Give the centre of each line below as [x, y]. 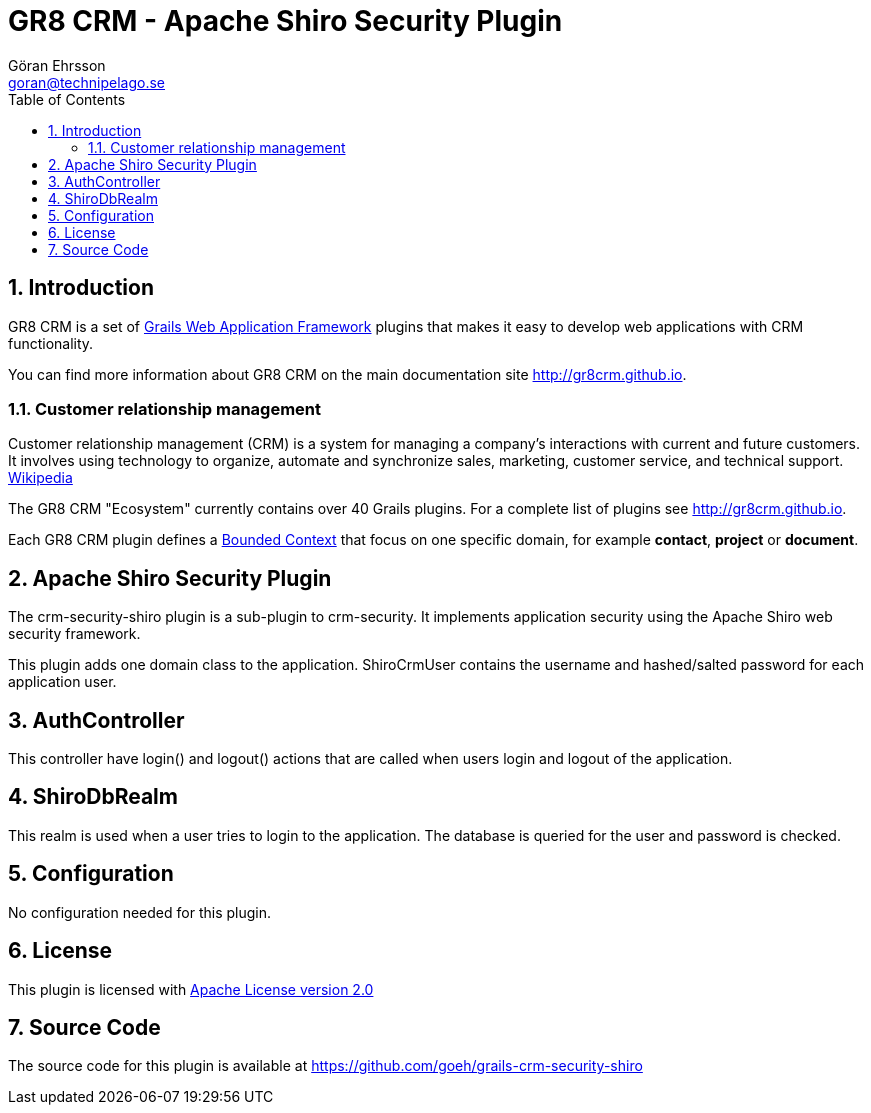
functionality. [51, 343]
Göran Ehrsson [57, 65]
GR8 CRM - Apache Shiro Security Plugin [285, 21]
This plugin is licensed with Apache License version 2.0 [191, 989]
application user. [62, 682]
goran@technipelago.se [87, 82]
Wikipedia [40, 478]
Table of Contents [67, 99]
